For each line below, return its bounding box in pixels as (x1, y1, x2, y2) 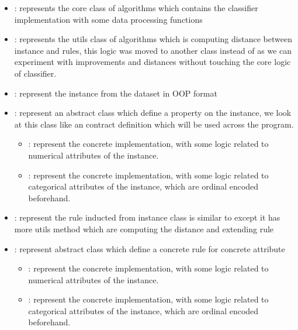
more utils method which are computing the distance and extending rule (14, 222, 274, 235)
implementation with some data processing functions (14, 13, 203, 25)
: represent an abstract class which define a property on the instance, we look (14, 106, 292, 119)
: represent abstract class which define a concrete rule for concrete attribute (14, 242, 285, 255)
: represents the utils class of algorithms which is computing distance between (14, 33, 292, 45)
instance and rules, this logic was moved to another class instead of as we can (14, 44, 292, 56)
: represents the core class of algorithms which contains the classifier (14, 2, 258, 13)
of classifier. (14, 67, 57, 79)
